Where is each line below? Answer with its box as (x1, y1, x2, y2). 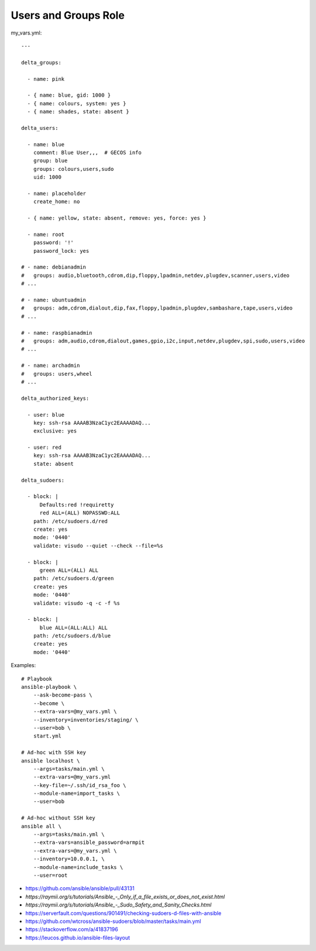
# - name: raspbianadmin (21, 329, 92, 336)
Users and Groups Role (11, 9, 125, 22)
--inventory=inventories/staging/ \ (33, 716, 139, 723)
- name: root (27, 231, 65, 238)
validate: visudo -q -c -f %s (33, 600, 120, 606)
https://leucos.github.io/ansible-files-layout (25, 934, 130, 941)
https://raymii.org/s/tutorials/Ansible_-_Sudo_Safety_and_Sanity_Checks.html (25, 901, 212, 908)
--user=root (33, 872, 68, 878)
